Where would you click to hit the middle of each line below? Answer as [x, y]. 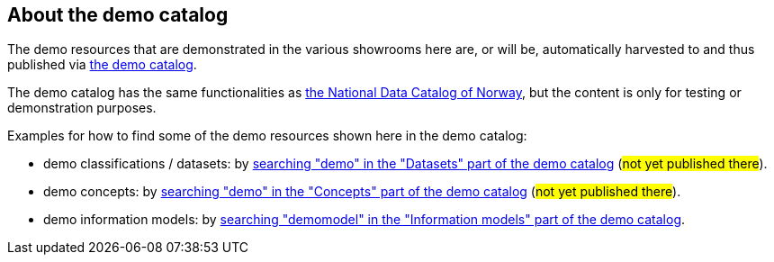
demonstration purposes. [82, 108]
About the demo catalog [118, 15]
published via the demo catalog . [102, 65]
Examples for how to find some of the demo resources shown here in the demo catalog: [267, 136]
